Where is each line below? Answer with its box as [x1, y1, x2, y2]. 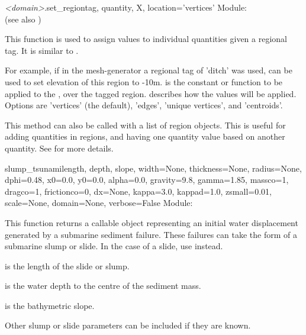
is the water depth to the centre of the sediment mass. [5, 279, 201, 292]
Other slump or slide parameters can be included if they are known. [5, 319, 251, 331]
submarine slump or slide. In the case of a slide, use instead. [5, 240, 223, 252]
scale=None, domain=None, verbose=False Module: [5, 197, 193, 209]
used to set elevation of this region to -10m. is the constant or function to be [5, 75, 283, 88]
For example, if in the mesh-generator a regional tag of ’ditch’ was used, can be [5, 64, 292, 76]
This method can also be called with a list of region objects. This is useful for [5, 118, 286, 131]
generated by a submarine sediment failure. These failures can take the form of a [5, 228, 297, 240]
